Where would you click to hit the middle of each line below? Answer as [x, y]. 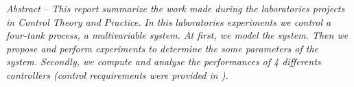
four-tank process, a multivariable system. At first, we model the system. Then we [177, 35]
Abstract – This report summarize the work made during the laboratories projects [176, 8]
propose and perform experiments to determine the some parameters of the [163, 48]
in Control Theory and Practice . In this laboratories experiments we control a [169, 21]
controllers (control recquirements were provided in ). [117, 74]
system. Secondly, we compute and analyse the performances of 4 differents [164, 62]
